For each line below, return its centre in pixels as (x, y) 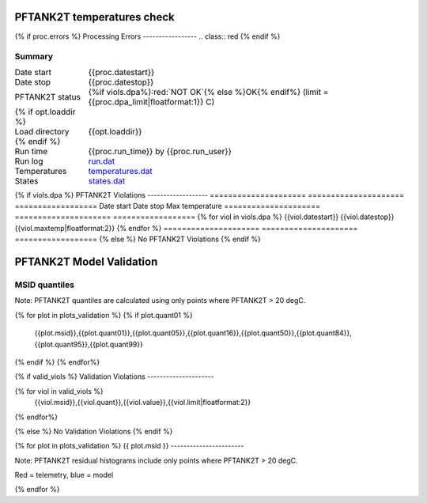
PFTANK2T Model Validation (86, 262)
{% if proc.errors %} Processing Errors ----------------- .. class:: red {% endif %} (147, 36)
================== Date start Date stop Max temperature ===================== (167, 206)
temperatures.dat (121, 171)
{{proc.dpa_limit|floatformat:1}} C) (151, 101)
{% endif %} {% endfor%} (57, 362)
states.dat (107, 180)
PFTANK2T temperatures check (94, 17)
